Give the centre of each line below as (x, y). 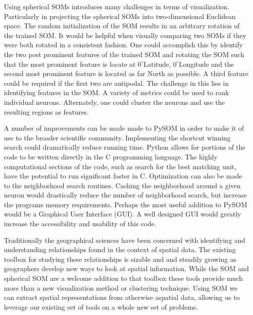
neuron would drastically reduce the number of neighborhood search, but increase (126, 195)
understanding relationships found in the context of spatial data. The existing (120, 249)
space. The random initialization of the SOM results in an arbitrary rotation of (122, 26)
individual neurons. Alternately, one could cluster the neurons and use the (114, 102)
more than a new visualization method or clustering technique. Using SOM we (121, 287)
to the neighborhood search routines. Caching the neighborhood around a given (122, 185)
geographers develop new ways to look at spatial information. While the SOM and (126, 268)
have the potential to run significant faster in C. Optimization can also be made (123, 176)
